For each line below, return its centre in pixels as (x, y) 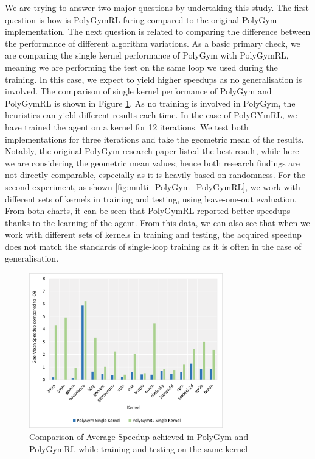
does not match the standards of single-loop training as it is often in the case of (153, 246)
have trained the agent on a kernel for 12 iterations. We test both (127, 126)
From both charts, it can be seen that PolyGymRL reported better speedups (148, 211)
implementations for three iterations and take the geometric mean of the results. (154, 139)
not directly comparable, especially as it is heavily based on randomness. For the (155, 175)
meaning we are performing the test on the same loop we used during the (141, 67)
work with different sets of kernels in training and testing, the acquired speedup (153, 234)
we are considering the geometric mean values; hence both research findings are (153, 162)
